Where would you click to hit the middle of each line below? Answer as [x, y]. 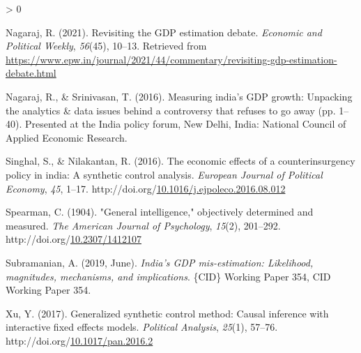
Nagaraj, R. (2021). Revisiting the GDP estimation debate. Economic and [164, 32]
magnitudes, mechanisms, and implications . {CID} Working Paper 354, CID [168, 276]
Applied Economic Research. [67, 137]
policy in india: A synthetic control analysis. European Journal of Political [164, 174]
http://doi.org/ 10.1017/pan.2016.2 [79, 340]
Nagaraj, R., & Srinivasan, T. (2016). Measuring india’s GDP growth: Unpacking [179, 96]
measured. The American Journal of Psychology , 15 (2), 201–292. [143, 225]
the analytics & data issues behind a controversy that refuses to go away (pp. [171, 110]
